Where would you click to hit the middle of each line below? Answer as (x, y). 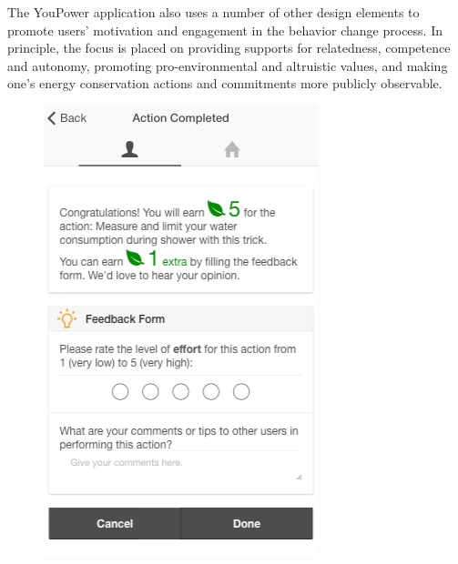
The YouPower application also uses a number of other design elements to (214, 12)
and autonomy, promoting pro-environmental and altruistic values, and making (228, 65)
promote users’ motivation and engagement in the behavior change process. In (225, 30)
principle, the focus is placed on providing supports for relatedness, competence (229, 48)
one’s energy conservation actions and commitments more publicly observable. (225, 83)
